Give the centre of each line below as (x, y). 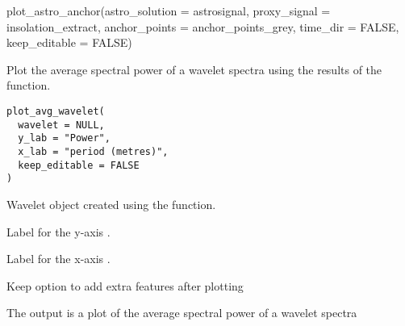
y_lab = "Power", (64, 138)
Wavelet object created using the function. (111, 204)
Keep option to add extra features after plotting (125, 285)
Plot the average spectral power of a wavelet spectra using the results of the (194, 69)
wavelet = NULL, (61, 125)
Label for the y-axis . (58, 231)
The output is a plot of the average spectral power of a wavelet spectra (182, 313)
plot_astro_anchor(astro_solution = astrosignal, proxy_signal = (169, 10)
